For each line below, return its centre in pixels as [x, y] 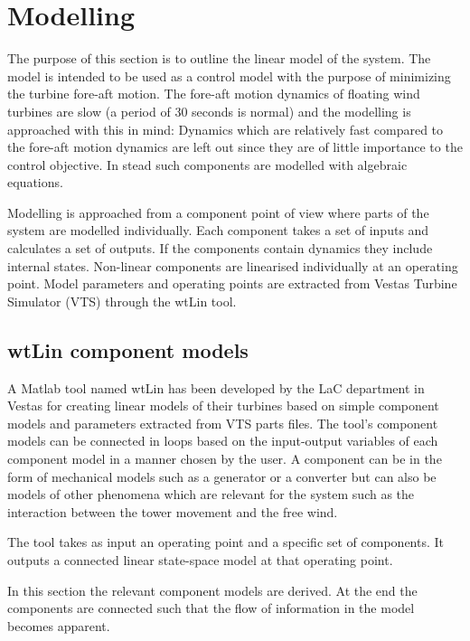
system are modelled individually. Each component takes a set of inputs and [218, 230]
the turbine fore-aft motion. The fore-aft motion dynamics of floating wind [214, 94]
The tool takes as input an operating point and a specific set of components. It [226, 542]
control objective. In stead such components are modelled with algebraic [207, 164]
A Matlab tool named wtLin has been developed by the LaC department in [216, 387]
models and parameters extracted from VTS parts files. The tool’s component [223, 423]
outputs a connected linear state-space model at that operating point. [200, 559]
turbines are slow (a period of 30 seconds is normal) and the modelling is [209, 111]
